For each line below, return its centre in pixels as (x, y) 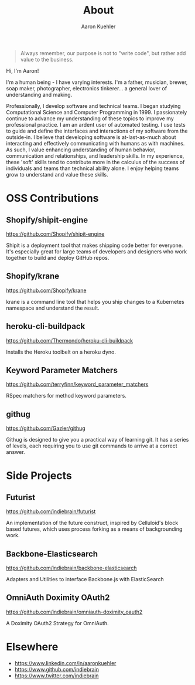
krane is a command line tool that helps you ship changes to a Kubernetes (95, 301)
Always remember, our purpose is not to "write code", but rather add (103, 53)
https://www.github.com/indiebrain (57, 669)
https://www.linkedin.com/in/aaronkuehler (65, 663)
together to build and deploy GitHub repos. (58, 257)
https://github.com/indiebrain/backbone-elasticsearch (71, 568)
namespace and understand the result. (53, 308)
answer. (16, 452)
